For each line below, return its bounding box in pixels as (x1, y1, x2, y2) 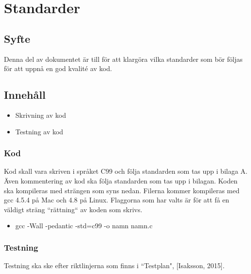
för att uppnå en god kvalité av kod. (4, 63, 112, 73)
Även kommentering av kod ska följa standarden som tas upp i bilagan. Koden (4, 175, 238, 185)
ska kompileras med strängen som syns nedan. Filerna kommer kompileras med (4, 185, 240, 195)
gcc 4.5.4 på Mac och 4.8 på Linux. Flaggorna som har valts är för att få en (4, 195, 230, 205)
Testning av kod (15, 126, 63, 136)
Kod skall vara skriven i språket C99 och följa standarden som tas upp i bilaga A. (4, 166, 248, 176)
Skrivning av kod (15, 110, 66, 120)
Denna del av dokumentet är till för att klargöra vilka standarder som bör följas (4, 54, 243, 64)
